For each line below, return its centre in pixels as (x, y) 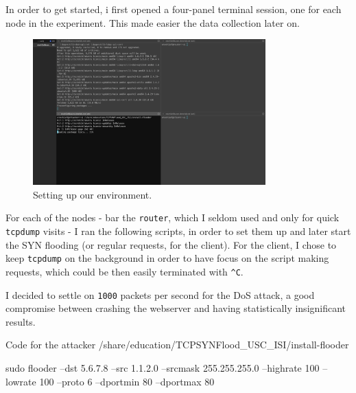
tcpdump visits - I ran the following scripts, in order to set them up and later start (178, 231)
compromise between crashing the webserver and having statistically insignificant (176, 308)
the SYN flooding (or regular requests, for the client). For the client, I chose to (171, 244)
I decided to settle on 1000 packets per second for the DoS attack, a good (160, 294)
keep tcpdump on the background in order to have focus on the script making (167, 258)
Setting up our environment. (93, 194)
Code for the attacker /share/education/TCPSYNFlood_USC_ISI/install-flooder (177, 345)
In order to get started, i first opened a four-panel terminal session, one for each (174, 9)
